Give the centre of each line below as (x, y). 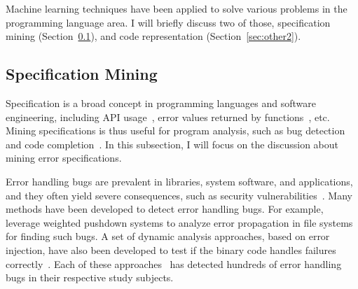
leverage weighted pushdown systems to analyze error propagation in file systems (179, 222)
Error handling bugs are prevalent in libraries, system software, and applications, (179, 181)
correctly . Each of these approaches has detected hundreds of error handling (174, 263)
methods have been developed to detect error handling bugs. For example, (165, 209)
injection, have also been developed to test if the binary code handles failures (171, 249)
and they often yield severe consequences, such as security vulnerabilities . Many (179, 195)
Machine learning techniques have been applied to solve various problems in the (177, 8)
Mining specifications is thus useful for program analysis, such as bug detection (175, 131)
